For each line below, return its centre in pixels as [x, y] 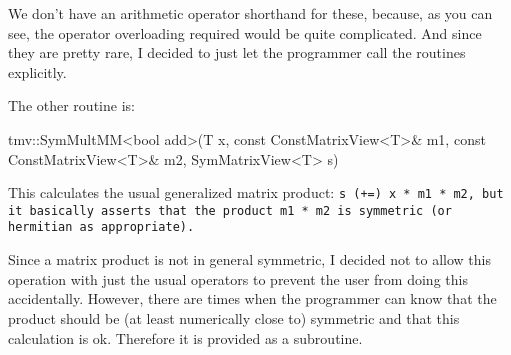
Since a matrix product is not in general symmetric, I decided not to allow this [249, 259]
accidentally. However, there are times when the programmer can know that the [252, 298]
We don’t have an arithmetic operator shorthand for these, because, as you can [250, 13]
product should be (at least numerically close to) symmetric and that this [234, 317]
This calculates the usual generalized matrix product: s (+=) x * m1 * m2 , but [256, 192]
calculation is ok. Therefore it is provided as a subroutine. [185, 337]
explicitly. [37, 71]
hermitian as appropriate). [101, 227]
